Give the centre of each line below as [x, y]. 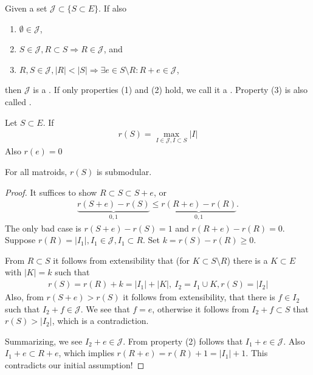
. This [257, 353]
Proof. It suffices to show [51, 192]
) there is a [247, 260]
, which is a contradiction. [100, 321]
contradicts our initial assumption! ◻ [75, 365]
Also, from [24, 297]
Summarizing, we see [44, 341]
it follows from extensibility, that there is [199, 297]
